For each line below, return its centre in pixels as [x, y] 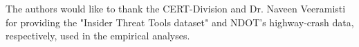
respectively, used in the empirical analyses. [98, 36]
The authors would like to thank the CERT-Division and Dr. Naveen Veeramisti [176, 8]
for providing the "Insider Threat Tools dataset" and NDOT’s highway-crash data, [180, 22]
